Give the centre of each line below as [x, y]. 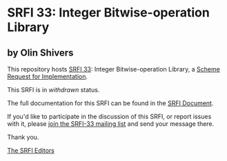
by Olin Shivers [40, 53]
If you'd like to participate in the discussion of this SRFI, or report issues [109, 116]
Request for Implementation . [48, 76]
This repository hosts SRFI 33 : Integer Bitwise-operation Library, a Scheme [114, 69]
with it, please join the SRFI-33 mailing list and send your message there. [111, 124]
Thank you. [23, 137]
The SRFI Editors [31, 150]
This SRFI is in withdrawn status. [53, 90]
